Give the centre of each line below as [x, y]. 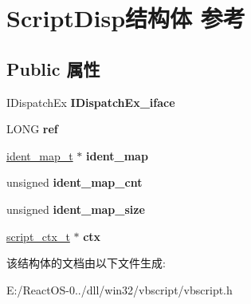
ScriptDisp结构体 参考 [126, 18]
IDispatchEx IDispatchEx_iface [91, 102]
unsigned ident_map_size [76, 209]
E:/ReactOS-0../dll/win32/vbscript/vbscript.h [120, 289]
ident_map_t [40, 155]
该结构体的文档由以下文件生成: [86, 263]
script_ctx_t [38, 236]
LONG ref [32, 129]
